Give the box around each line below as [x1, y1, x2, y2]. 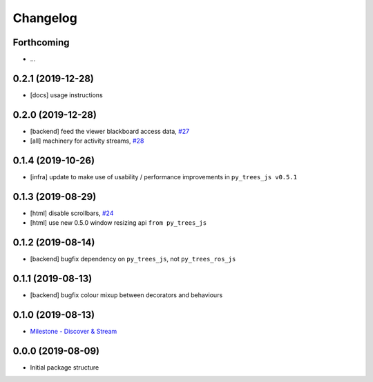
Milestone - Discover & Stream [30, 328, 117, 336]
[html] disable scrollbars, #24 [30, 209, 114, 217]
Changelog [12, 10, 77, 26]
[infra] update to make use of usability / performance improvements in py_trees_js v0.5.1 [30, 173, 297, 181]
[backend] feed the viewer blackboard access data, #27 [30, 127, 190, 135]
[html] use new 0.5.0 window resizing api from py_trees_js [30, 219, 207, 227]
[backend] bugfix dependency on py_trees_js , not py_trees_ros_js [30, 255, 236, 263]
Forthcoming [12, 37, 70, 48]
